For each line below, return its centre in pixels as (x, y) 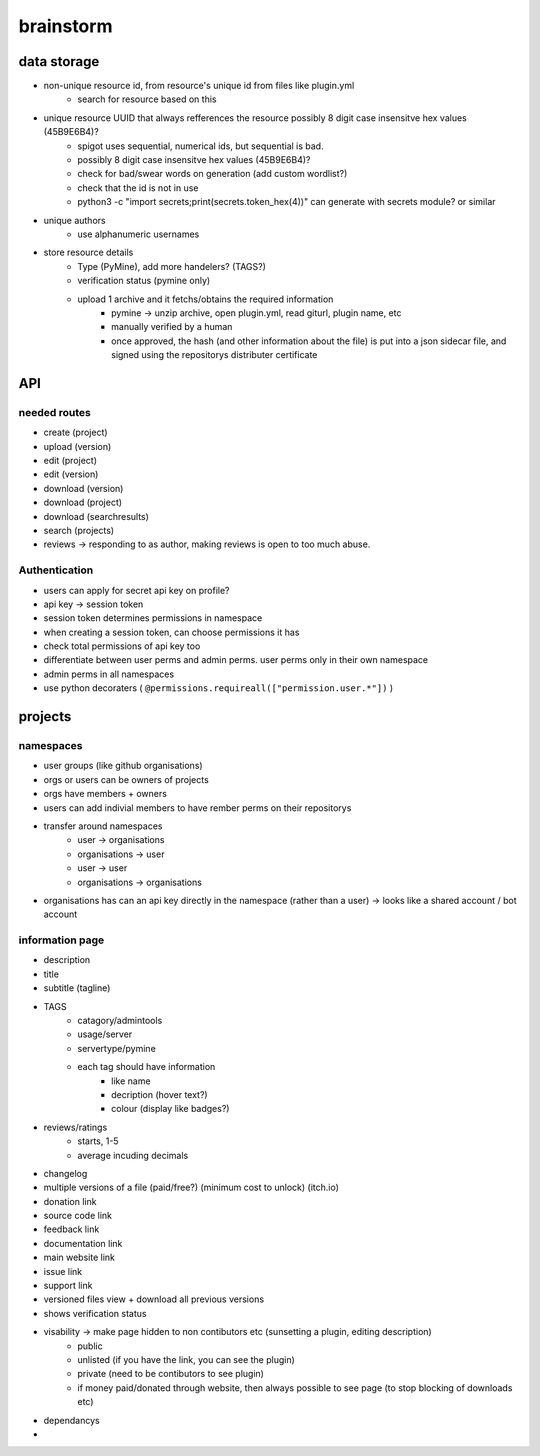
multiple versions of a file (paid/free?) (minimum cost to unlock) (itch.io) (191, 1187)
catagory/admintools (120, 1021)
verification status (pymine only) (144, 281)
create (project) (76, 432)
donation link (70, 1201)
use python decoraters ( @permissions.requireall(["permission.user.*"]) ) (218, 688)
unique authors (74, 220)
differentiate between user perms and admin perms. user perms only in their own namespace (236, 660)
